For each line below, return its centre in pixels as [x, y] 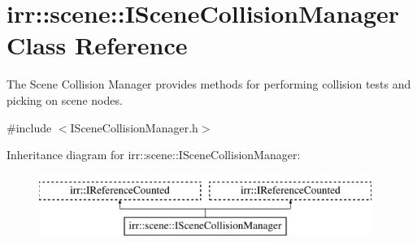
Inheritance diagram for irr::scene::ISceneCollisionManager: [154, 155]
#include [29, 127]
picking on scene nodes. [65, 99]
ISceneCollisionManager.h [134, 127]
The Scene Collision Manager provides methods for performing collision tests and [209, 84]
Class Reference [97, 45]
